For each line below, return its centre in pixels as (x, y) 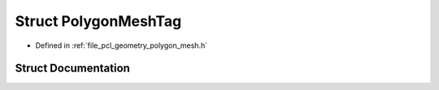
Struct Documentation (72, 69)
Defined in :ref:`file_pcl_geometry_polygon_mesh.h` (121, 45)
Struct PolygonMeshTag (98, 21)
